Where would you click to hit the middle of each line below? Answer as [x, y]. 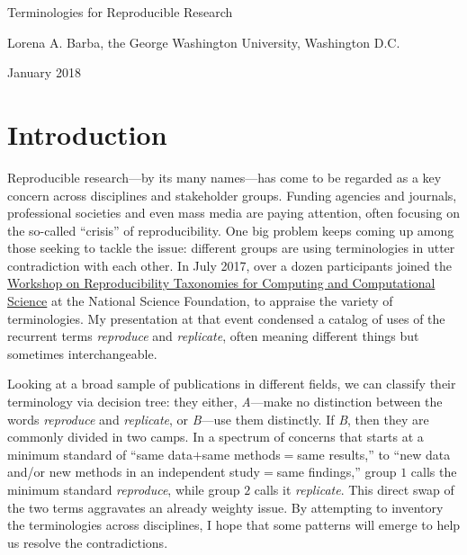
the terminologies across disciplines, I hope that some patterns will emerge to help [234, 525]
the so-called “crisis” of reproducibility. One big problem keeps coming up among [231, 230]
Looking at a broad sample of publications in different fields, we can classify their [232, 384]
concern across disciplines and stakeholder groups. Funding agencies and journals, [232, 195]
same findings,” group [337, 472]
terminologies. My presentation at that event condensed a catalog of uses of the [226, 318]
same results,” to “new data [374, 454]
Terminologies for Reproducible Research [120, 12]
